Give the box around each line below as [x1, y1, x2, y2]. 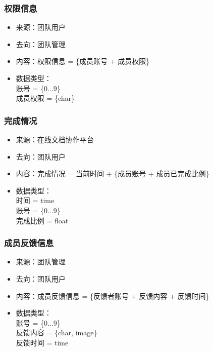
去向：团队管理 [16, 38, 66, 49]
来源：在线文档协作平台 [16, 134, 94, 144]
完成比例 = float [16, 215, 69, 225]
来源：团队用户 [16, 22, 66, 32]
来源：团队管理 [16, 256, 66, 267]
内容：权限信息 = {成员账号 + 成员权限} [16, 56, 150, 66]
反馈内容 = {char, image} [16, 327, 97, 338]
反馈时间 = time [16, 337, 69, 347]
